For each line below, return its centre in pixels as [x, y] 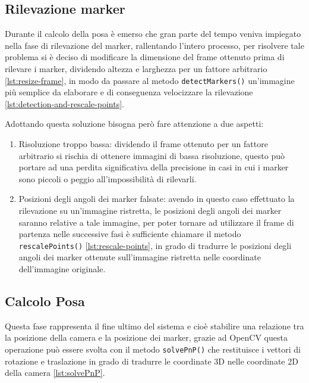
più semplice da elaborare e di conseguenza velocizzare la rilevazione [129, 92]
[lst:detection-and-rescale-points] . [64, 103]
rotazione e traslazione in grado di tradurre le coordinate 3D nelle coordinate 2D [152, 361]
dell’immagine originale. [62, 269]
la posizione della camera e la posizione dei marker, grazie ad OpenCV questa [146, 337]
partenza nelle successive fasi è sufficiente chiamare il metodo [130, 234]
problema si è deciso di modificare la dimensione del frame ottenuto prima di [145, 57]
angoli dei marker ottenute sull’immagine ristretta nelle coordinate [140, 257]
